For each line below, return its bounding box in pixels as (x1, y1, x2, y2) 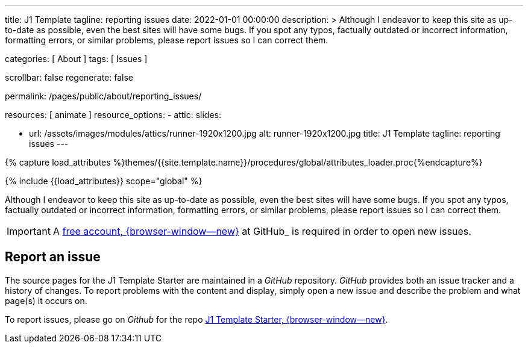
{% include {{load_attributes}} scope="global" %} (5, 176, 203, 186)
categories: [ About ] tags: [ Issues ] (5, 54, 148, 64)
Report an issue (5, 249, 101, 265)
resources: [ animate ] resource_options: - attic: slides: (5, 110, 221, 120)
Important (7, 225, 51, 237)
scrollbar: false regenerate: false (5, 72, 133, 82)
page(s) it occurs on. (5, 295, 87, 306)
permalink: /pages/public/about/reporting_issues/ (5, 91, 202, 101)
